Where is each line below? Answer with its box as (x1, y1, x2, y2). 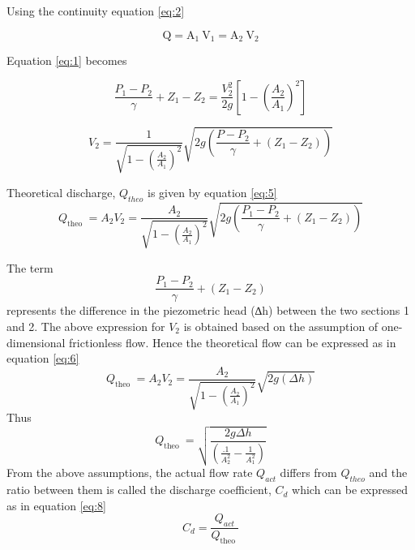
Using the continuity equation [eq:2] (6, 2, 185, 19)
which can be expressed (292, 481, 408, 498)
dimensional (6, 333, 66, 350)
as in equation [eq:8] (6, 496, 106, 513)
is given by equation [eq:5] (148, 183, 277, 200)
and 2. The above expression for (6, 317, 165, 334)
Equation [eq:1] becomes (6, 52, 127, 69)
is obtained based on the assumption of (183, 317, 379, 334)
